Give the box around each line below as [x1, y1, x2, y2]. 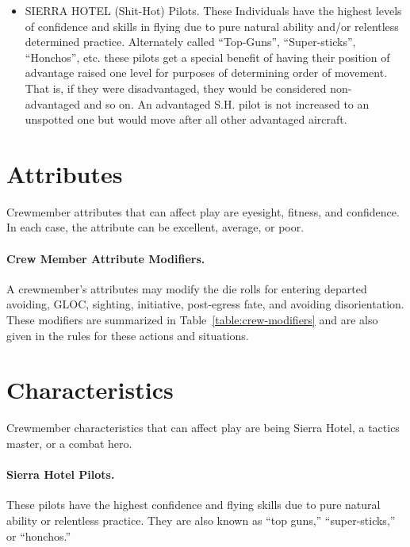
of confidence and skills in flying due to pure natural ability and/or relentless [25, 17, 399, 34]
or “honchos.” [6, 527, 71, 544]
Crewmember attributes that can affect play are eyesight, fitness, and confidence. [6, 203, 400, 220]
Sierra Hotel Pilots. [6, 466, 115, 483]
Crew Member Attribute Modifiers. [6, 250, 205, 266]
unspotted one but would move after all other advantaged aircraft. [25, 111, 347, 128]
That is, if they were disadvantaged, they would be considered [25, 79, 327, 96]
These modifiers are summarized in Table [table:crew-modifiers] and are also [6, 312, 378, 328]
